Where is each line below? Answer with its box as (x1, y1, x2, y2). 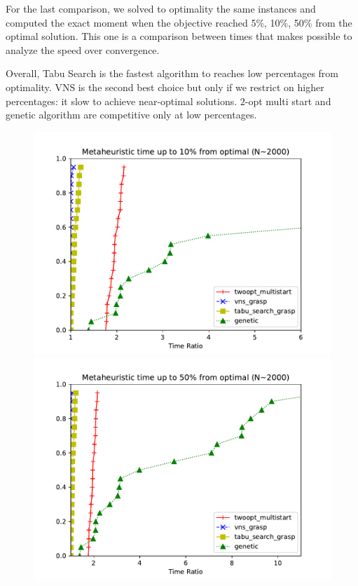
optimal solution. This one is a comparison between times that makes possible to (6, 29, 352, 43)
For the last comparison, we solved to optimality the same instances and (6, 1, 316, 15)
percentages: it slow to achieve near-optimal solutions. (6, 93, 237, 108)
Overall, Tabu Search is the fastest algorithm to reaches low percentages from (6, 66, 339, 81)
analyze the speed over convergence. (6, 42, 160, 57)
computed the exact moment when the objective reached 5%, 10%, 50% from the (6, 15, 352, 29)
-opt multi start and (245, 93, 331, 108)
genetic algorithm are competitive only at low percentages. (6, 107, 257, 122)
